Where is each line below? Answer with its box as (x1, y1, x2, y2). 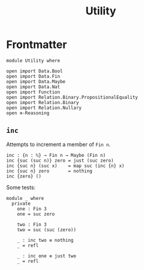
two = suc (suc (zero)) (17, 226, 77, 233)
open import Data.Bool (6, 68, 63, 74)
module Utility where (6, 57, 61, 63)
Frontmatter (6, 38, 67, 51)
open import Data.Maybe (6, 78, 66, 84)
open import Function (6, 89, 61, 95)
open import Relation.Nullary (6, 105, 82, 111)
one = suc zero (17, 211, 55, 217)
